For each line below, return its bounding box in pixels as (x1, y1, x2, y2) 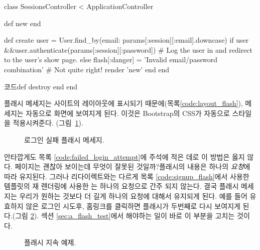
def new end (4, 18, 41, 28)
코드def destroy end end (4, 81, 78, 91)
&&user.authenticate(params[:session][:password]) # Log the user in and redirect (4, 44, 252, 55)
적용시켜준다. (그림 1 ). (13, 117, 83, 128)
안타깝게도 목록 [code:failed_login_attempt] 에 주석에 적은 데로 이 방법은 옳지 (4, 151, 245, 162)
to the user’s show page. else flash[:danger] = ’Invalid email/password (4, 54, 217, 65)
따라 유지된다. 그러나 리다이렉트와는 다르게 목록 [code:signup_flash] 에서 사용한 (4, 171, 249, 181)
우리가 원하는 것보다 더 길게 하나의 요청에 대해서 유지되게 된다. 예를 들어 (19, 190, 247, 201)
